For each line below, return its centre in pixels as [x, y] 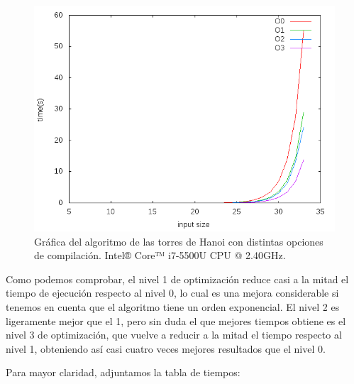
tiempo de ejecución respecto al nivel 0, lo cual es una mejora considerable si [172, 293]
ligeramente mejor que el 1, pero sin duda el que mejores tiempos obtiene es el [176, 320]
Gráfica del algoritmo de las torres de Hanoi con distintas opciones [179, 241]
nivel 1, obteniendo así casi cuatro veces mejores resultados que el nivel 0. [166, 348]
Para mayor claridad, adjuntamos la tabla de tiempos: [123, 372]
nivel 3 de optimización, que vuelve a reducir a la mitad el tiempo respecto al [174, 335]
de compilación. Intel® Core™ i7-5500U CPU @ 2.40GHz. [160, 255]
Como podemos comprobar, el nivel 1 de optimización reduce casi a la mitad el [177, 279]
